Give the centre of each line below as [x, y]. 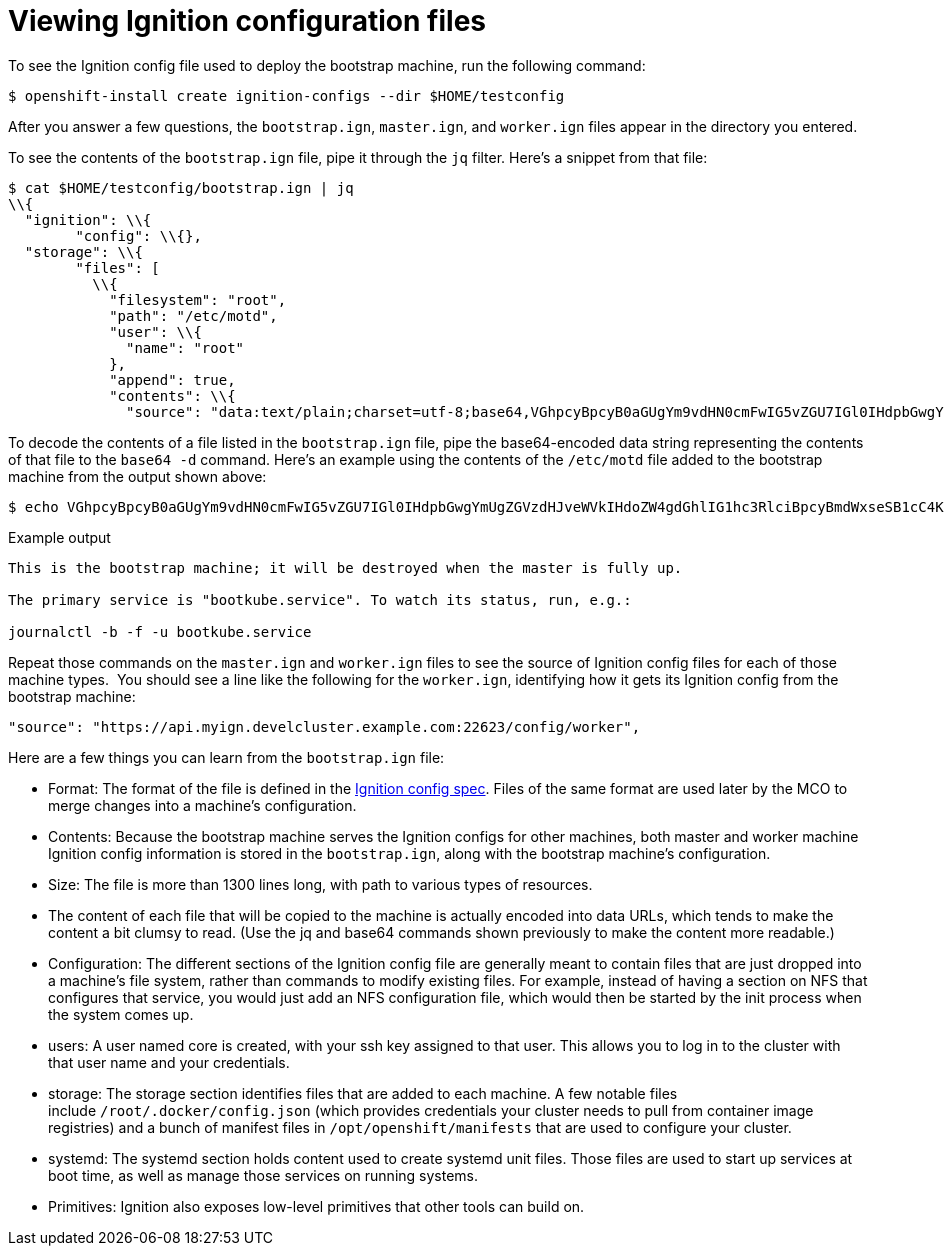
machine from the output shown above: [137, 476]
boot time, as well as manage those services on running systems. [263, 1175]
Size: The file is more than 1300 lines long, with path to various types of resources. [320, 884]
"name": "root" [185, 347]
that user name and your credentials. [169, 1062]
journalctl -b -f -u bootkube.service [160, 631]
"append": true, [172, 379]
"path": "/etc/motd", [193, 315]
